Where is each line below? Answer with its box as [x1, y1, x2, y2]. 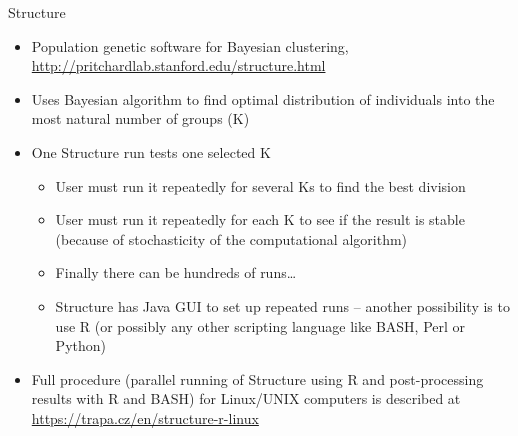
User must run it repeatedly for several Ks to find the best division [55, 175, 466, 196]
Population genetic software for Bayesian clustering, [31, 35, 349, 56]
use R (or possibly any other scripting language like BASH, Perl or [55, 315, 466, 336]
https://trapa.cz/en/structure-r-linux [31, 407, 259, 428]
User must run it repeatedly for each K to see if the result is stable [55, 209, 465, 230]
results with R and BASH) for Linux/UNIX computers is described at [31, 388, 461, 409]
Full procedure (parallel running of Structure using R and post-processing [31, 368, 484, 389]
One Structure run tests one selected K [31, 141, 271, 162]
